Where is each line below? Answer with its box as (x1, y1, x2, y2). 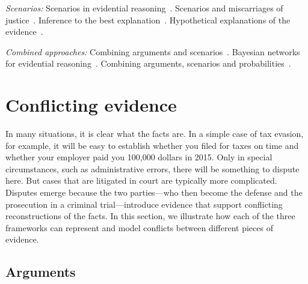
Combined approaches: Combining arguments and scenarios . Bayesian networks (5, 45, 300, 58)
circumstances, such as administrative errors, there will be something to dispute (5, 162, 300, 175)
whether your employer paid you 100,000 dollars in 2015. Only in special (5, 151, 273, 163)
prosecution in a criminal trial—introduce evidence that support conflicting (5, 198, 283, 210)
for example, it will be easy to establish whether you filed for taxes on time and (5, 139, 299, 151)
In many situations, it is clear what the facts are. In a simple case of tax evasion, (5, 127, 304, 140)
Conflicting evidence (5, 92, 177, 117)
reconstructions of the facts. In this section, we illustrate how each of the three (5, 210, 295, 222)
